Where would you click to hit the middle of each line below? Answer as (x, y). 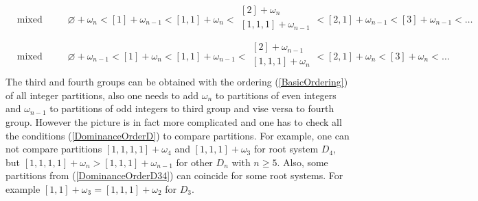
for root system (286, 149)
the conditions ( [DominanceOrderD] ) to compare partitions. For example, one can (178, 135)
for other (194, 162)
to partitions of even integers (276, 95)
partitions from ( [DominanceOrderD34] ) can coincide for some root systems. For (174, 175)
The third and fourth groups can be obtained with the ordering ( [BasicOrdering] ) (177, 82)
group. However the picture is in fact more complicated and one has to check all (174, 122)
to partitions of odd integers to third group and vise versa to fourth (192, 108)
